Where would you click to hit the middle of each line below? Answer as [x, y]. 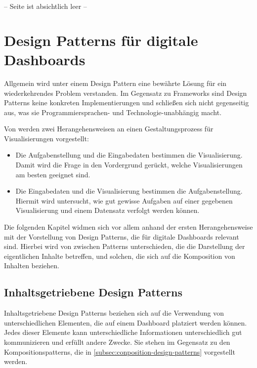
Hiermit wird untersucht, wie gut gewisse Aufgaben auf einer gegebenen [124, 200]
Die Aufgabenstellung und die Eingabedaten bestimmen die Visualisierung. [129, 155]
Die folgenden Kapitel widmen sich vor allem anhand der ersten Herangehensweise [128, 227]
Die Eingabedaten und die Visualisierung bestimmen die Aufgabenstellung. [129, 191]
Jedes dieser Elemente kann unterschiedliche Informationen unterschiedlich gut [123, 332]
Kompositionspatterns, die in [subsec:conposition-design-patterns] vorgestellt [120, 351]
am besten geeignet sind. [53, 174]
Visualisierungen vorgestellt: [46, 138]
